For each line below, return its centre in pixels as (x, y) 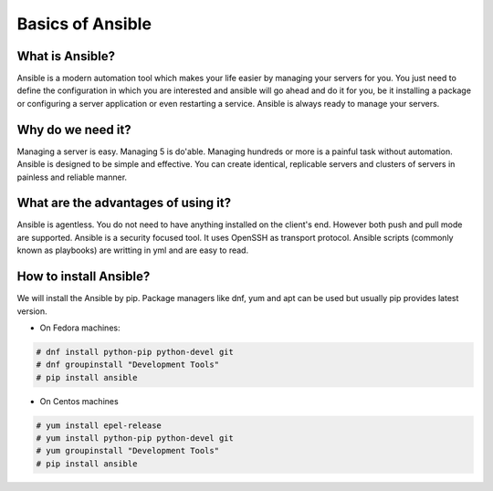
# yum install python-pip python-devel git (135, 439)
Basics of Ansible (84, 24)
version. (32, 311)
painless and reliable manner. (72, 177)
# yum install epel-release (99, 425)
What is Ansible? (66, 56)
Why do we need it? (74, 129)
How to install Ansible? (84, 277)
